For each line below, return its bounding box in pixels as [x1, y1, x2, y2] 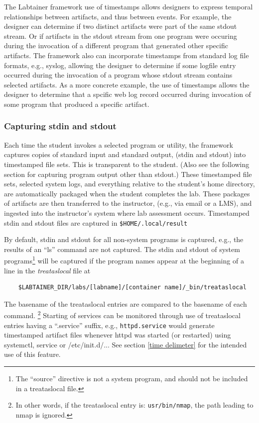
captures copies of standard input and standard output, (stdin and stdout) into [4, 149, 246, 160]
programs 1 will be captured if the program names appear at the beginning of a [4, 254, 244, 265]
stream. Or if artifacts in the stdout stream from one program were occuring [4, 30, 237, 41]
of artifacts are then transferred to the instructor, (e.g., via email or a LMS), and [4, 198, 252, 208]
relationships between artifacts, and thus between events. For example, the [4, 11, 232, 21]
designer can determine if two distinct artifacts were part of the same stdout [4, 21, 237, 31]
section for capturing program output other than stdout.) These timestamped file [4, 169, 252, 179]
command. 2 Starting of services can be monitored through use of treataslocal [4, 309, 241, 321]
